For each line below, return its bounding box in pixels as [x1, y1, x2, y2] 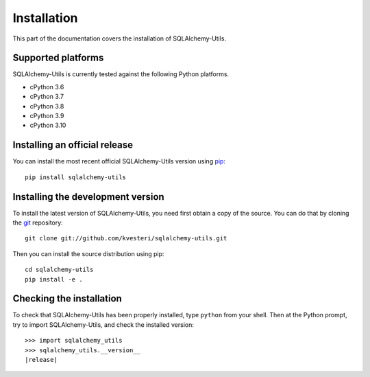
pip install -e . [25, 275, 83, 283]
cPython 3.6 [29, 82, 64, 91]
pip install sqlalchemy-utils [25, 173, 127, 181]
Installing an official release [12, 139, 134, 151]
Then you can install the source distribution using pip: [12, 249, 164, 258]
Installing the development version [12, 191, 164, 203]
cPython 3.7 [29, 93, 64, 101]
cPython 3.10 [29, 121, 66, 130]
